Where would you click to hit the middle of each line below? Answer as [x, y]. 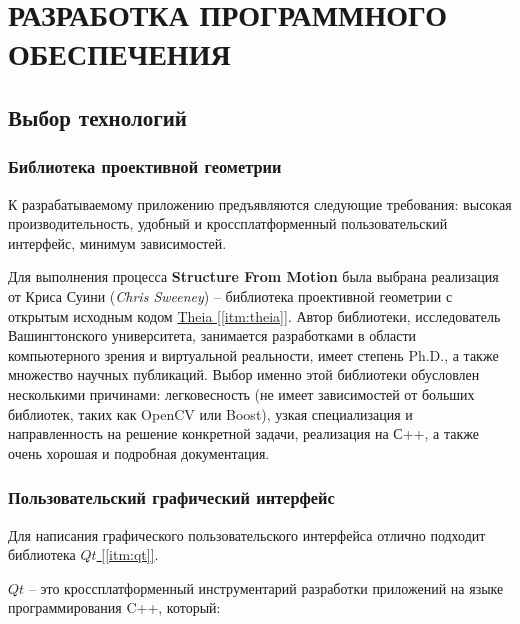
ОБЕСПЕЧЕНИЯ [119, 53]
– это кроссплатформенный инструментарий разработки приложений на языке [266, 587]
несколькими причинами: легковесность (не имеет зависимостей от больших [241, 393]
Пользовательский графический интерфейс [171, 497]
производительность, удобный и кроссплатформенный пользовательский [228, 223]
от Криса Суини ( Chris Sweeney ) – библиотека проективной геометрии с [230, 295]
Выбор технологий [97, 116]
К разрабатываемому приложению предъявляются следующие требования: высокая [260, 203]
